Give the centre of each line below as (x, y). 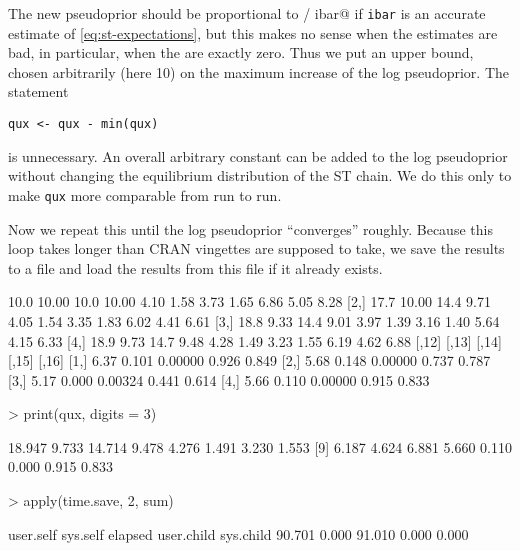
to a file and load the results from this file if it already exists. (195, 267)
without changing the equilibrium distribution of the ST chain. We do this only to (260, 175)
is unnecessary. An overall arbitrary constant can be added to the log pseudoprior (258, 155)
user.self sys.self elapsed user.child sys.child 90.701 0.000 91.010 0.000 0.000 (238, 533)
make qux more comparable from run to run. (145, 194)
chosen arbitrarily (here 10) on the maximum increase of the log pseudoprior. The (259, 71)
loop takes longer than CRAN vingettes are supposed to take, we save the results (256, 248)
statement (38, 91)
